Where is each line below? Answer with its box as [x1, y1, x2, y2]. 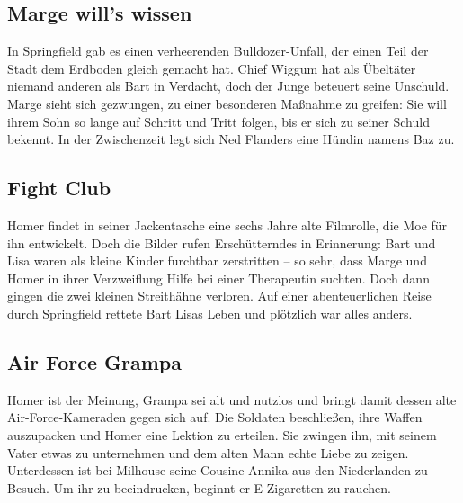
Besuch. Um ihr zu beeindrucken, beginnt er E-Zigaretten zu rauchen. [7, 478, 391, 497]
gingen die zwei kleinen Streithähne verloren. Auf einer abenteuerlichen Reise [7, 286, 432, 305]
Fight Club [7, 174, 111, 202]
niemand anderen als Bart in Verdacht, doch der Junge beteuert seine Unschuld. [7, 76, 450, 95]
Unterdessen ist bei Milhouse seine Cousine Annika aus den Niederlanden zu [7, 461, 428, 480]
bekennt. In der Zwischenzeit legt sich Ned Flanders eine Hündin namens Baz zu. [7, 130, 455, 148]
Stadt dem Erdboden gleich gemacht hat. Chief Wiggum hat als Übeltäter [7, 58, 416, 77]
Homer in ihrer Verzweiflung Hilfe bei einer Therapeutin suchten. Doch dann [7, 268, 430, 287]
